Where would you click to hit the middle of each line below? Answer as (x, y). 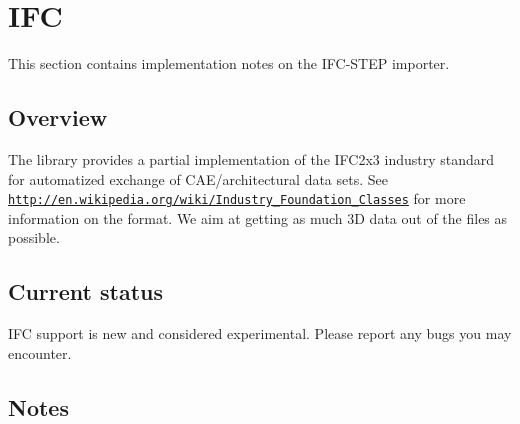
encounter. (40, 352)
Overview (58, 117)
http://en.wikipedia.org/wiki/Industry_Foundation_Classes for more (237, 198)
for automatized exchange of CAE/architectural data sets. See (198, 178)
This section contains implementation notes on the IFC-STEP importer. (229, 63)
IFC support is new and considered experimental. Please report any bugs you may (260, 333)
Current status (86, 291)
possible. (34, 237)
